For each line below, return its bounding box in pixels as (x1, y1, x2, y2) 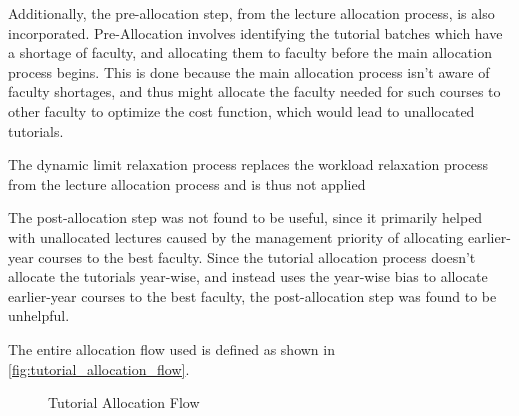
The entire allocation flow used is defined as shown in (8, 338, 335, 359)
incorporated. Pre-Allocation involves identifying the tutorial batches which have (8, 22, 503, 43)
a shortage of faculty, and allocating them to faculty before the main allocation (8, 42, 492, 63)
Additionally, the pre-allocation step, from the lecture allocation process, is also (8, 3, 495, 23)
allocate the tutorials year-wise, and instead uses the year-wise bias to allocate (8, 266, 488, 287)
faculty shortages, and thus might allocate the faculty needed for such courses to (8, 81, 501, 102)
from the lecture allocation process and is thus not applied (8, 173, 366, 194)
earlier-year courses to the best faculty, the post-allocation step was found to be (8, 285, 497, 306)
